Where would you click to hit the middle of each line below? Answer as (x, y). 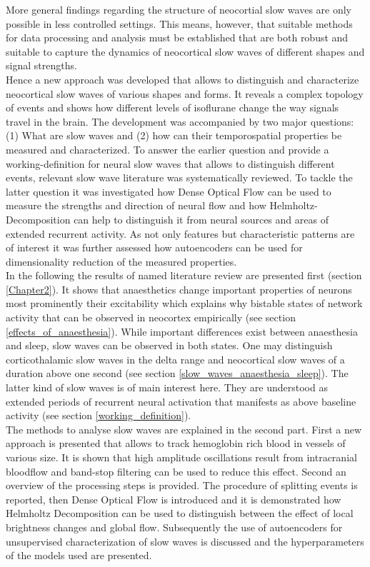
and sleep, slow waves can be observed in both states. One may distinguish (169, 345)
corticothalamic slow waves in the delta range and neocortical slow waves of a (175, 359)
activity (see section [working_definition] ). (99, 415)
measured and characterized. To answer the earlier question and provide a (167, 149)
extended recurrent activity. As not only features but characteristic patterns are (180, 233)
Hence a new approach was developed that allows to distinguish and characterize (182, 79)
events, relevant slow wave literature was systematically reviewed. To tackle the (179, 177)
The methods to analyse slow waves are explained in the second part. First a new (184, 429)
